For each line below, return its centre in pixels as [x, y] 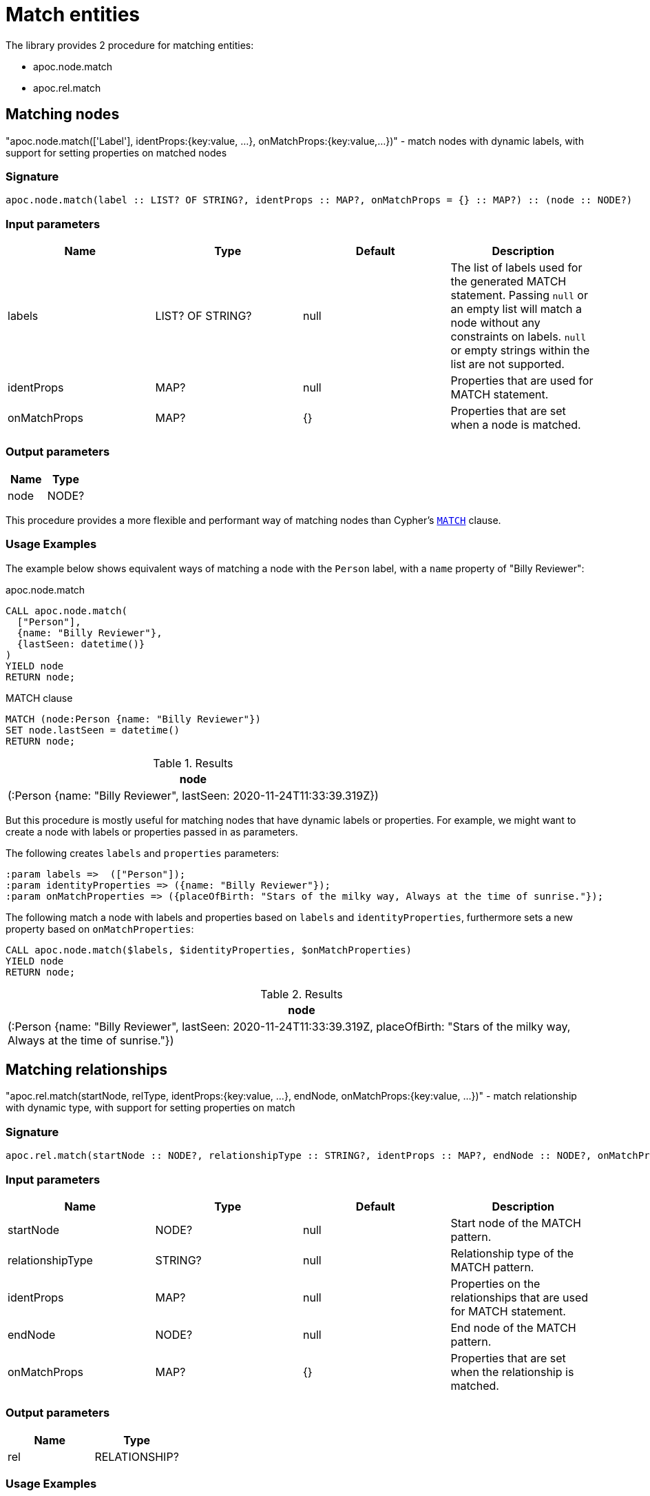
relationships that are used [520, 1297]
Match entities [73, 14]
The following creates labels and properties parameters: [143, 853]
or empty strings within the [520, 351]
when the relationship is [512, 1372]
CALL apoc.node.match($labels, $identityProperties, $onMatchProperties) [209, 950]
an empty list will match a [516, 309]
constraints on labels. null [518, 337]
